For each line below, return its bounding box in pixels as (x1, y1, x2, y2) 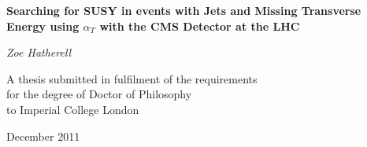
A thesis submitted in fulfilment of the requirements (6, 70, 258, 86)
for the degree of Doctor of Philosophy (6, 86, 192, 102)
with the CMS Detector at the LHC (99, 17, 300, 34)
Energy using (6, 17, 80, 34)
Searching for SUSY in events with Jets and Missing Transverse (6, 2, 361, 18)
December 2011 (6, 127, 80, 144)
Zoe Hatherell (6, 44, 72, 61)
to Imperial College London (6, 101, 139, 117)
